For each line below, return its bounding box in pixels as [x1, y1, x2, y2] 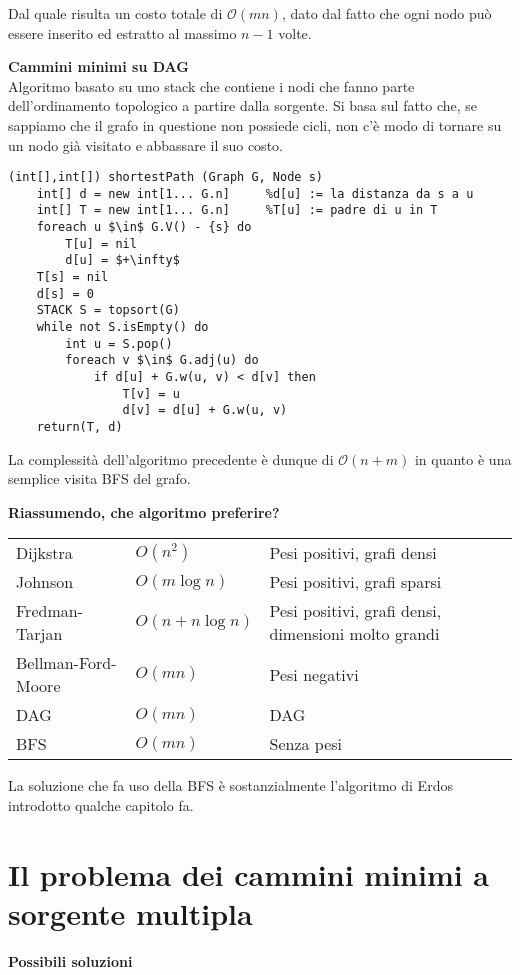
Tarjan [16, 622, 63, 646]
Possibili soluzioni [8, 950, 133, 971]
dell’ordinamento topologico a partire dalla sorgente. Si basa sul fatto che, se [8, 95, 478, 116]
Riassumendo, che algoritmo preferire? [8, 501, 280, 522]
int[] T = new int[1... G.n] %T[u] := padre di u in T [36, 203, 438, 218]
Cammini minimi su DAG [8, 56, 189, 77]
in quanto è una [414, 448, 512, 469]
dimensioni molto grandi [269, 622, 440, 646]
